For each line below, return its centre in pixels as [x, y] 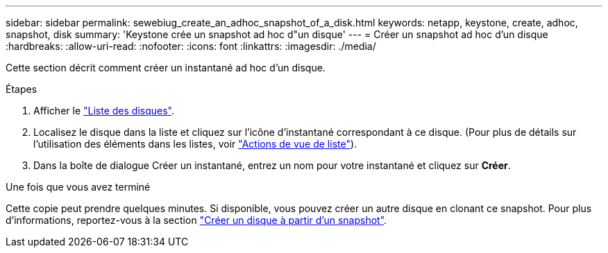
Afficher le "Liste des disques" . [104, 111]
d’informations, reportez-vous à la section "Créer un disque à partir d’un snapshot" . [196, 220]
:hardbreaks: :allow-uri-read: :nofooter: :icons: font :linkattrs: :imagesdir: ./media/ [191, 46]
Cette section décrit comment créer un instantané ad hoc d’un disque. [166, 68]
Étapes [22, 89]
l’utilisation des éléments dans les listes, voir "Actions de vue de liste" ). [195, 144]
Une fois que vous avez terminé [78, 187]
